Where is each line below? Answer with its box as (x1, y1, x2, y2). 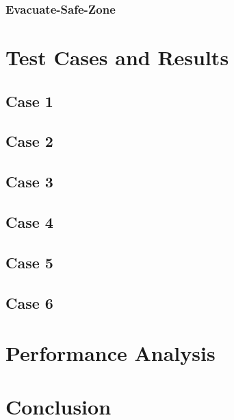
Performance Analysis (5, 339, 216, 367)
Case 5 (5, 251, 53, 272)
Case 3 (5, 171, 53, 192)
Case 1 (5, 90, 53, 111)
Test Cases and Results (5, 43, 229, 71)
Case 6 (5, 292, 53, 313)
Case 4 (5, 211, 53, 232)
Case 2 (5, 130, 53, 152)
